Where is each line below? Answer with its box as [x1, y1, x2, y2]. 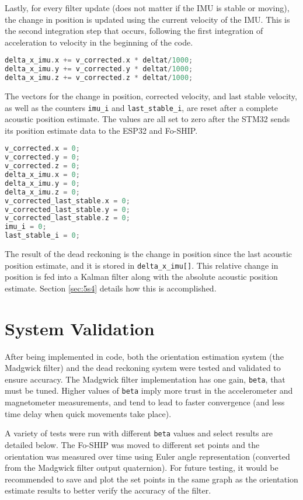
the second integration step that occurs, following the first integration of [5, 25, 263, 37]
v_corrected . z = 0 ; [5, 162, 80, 171]
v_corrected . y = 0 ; [5, 153, 80, 162]
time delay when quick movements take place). [5, 407, 172, 419]
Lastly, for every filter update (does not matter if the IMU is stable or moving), [5, 2, 290, 13]
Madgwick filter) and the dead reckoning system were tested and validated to [5, 362, 281, 374]
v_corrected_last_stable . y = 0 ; [5, 205, 130, 214]
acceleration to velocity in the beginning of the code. [5, 36, 193, 48]
